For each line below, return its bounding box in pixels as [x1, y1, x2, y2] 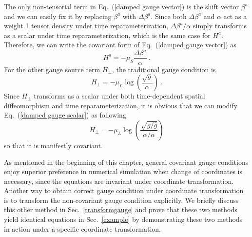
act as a [223, 11, 247, 21]
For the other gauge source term [4, 64, 100, 74]
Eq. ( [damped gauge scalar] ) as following [4, 110, 126, 120]
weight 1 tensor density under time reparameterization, [4, 20, 169, 31]
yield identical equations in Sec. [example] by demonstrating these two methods [4, 214, 243, 224]
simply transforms [193, 20, 247, 31]
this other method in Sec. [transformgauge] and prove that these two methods [4, 204, 237, 215]
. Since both [151, 11, 187, 21]
